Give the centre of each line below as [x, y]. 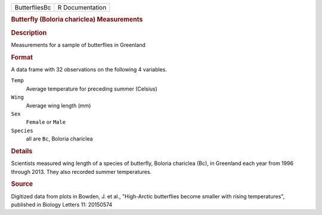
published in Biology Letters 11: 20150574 [62, 204]
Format [22, 57]
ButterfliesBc [33, 7]
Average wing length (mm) [58, 105]
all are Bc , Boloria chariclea [59, 139]
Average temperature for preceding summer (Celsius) [92, 89]
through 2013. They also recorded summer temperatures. [81, 172]
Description [29, 33]
